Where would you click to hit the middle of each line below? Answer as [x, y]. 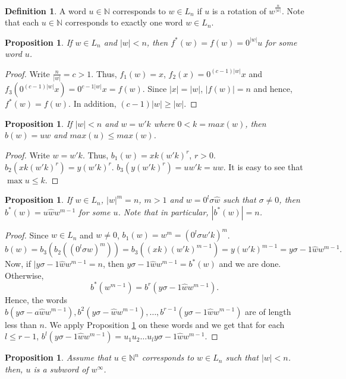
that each [22, 22]
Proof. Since [27, 235]
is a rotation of [239, 10]
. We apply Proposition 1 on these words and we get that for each [164, 324]
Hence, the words [36, 299]
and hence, [273, 89]
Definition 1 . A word [45, 10]
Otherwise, [24, 275]
